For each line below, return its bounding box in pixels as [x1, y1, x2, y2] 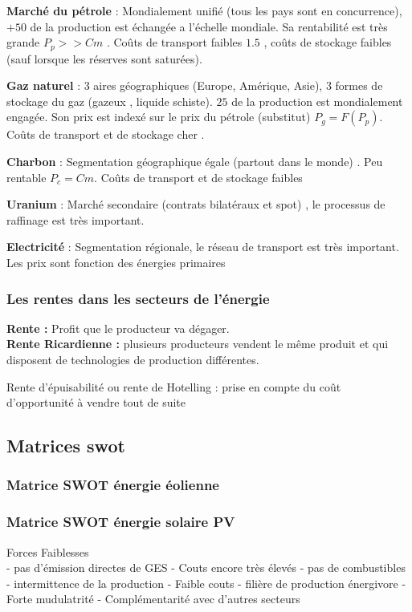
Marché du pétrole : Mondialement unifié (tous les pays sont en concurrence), [6, 2, 402, 18]
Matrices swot [6, 433, 125, 458]
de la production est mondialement [231, 92, 403, 109]
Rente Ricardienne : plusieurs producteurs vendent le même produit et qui [6, 335, 389, 352]
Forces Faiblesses [6, 543, 89, 560]
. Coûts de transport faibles [106, 34, 243, 51]
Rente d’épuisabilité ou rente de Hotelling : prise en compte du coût [6, 378, 341, 395]
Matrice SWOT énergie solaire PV [6, 512, 235, 532]
